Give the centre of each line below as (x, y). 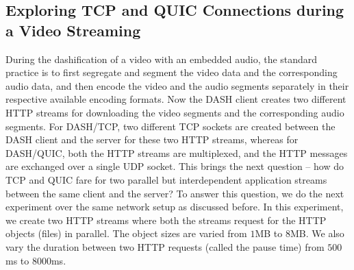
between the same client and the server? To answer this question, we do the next (175, 193)
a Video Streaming (73, 30)
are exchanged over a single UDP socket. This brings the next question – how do (175, 166)
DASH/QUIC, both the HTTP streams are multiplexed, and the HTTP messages (177, 152)
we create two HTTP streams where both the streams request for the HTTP (166, 220)
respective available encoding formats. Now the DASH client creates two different (176, 99)
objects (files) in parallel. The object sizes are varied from (126, 233)
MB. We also (317, 233)
